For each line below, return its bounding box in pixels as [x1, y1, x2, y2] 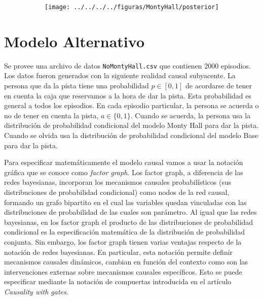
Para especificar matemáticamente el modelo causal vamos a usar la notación [4, 157, 243, 168]
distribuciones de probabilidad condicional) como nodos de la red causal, [4, 186, 230, 197]
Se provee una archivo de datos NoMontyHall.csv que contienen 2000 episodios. [4, 60, 251, 71]
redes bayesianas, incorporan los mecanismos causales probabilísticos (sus [4, 177, 232, 187]
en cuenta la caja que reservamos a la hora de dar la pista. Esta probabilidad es [4, 90, 252, 101]
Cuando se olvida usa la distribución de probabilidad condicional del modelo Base [4, 130, 258, 140]
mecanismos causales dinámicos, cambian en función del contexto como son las [4, 256, 248, 267]
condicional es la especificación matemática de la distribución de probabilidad [4, 226, 245, 237]
